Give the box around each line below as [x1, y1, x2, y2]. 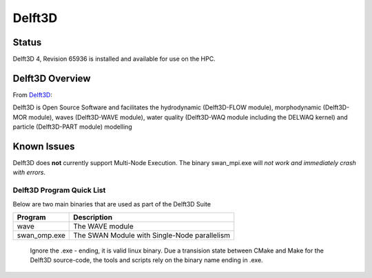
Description [73, 212, 113, 222]
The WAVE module [73, 221, 134, 231]
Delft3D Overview [12, 72, 91, 84]
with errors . [12, 169, 46, 177]
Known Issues [12, 140, 75, 152]
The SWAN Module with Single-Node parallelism [73, 231, 231, 240]
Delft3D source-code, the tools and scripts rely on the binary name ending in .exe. [30, 256, 263, 264]
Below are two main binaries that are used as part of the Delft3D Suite [12, 200, 211, 208]
